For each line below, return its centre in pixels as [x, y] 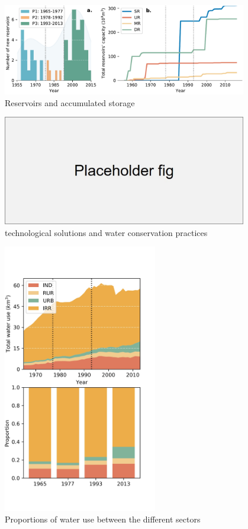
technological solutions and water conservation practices [106, 232]
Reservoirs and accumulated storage [70, 102]
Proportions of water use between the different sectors [103, 519]
